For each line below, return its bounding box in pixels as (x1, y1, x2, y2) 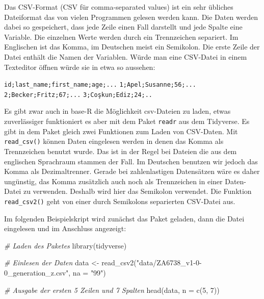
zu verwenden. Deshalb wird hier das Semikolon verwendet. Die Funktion (23, 186, 252, 196)
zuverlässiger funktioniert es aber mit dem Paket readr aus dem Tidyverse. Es (4, 116, 250, 127)
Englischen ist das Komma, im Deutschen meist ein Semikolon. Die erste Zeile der (4, 41, 260, 52)
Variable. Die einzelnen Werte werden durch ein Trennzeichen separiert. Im (4, 31, 239, 42)
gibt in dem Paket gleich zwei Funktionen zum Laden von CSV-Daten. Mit (4, 126, 238, 136)
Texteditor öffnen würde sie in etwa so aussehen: (4, 61, 155, 72)
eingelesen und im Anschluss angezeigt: (4, 223, 126, 234)
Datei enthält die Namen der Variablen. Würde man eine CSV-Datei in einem (4, 51, 247, 62)
